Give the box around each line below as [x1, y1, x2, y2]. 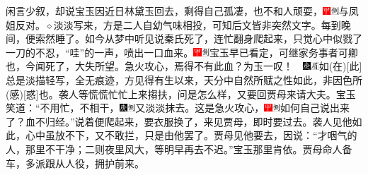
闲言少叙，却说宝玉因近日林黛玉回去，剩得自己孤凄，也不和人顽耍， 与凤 [6, 4, 359, 18]
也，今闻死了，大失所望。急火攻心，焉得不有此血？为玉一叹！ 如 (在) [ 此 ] [6, 59, 362, 73]
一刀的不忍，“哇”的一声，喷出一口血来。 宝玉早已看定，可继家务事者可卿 [6, 44, 358, 59]
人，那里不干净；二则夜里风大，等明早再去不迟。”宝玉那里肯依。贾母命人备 [6, 141, 352, 156]
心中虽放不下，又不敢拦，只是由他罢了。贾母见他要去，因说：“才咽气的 [25, 128, 357, 143]
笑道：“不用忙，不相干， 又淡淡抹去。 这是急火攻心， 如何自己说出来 [6, 100, 350, 115]
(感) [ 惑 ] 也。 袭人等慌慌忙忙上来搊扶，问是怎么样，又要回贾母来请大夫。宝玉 [6, 86, 356, 101]
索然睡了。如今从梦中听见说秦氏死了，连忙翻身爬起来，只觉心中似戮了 [35, 31, 362, 46]
